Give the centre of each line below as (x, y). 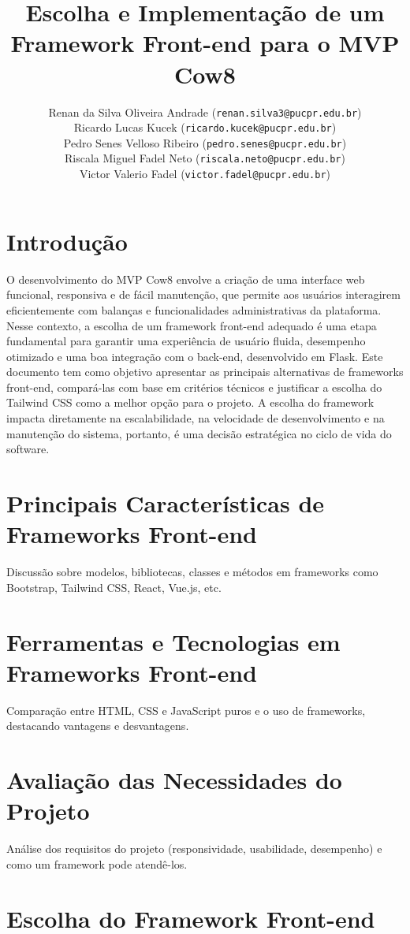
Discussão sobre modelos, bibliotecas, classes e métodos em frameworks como (192, 572)
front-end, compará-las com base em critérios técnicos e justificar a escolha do (194, 387)
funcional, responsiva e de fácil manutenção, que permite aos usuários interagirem (203, 294)
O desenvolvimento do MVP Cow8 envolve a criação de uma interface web (186, 279)
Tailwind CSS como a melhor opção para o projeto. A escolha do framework (190, 402)
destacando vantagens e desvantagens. (98, 726)
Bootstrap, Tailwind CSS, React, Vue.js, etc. (114, 587)
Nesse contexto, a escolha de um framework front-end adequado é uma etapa (192, 325)
